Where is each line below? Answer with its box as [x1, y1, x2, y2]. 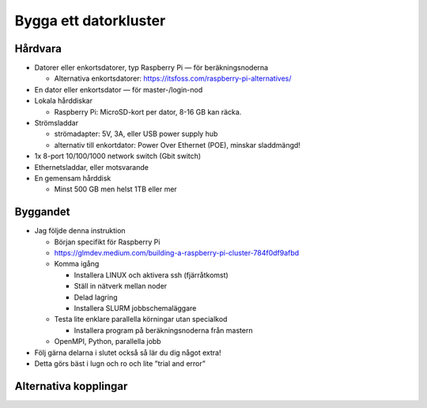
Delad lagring [74, 293, 118, 302]
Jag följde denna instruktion [34, 226, 126, 236]
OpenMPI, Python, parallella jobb [54, 337, 161, 346]
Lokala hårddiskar [34, 96, 93, 106]
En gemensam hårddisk [34, 173, 111, 183]
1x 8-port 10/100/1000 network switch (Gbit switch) [34, 151, 202, 161]
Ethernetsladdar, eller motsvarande [34, 162, 149, 172]
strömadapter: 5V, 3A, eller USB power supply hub [54, 129, 218, 138]
